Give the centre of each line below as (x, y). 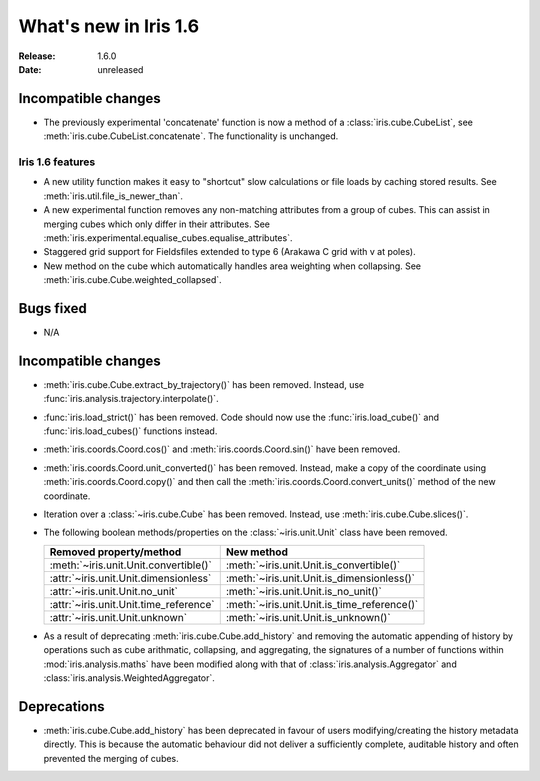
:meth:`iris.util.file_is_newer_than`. (113, 196)
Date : (30, 69)
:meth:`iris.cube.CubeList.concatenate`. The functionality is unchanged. (191, 136)
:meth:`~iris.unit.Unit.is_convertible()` (313, 565)
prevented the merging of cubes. (111, 758)
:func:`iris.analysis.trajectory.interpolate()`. (131, 399)
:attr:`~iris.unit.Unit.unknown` (118, 617)
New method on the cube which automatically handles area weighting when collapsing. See (232, 266)
